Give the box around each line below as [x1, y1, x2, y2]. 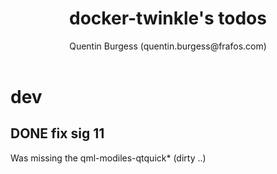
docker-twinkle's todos [69, 7, 267, 30]
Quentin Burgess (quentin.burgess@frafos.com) [69, 40, 267, 52]
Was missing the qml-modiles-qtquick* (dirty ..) [10, 152, 207, 164]
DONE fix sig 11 [10, 125, 105, 142]
